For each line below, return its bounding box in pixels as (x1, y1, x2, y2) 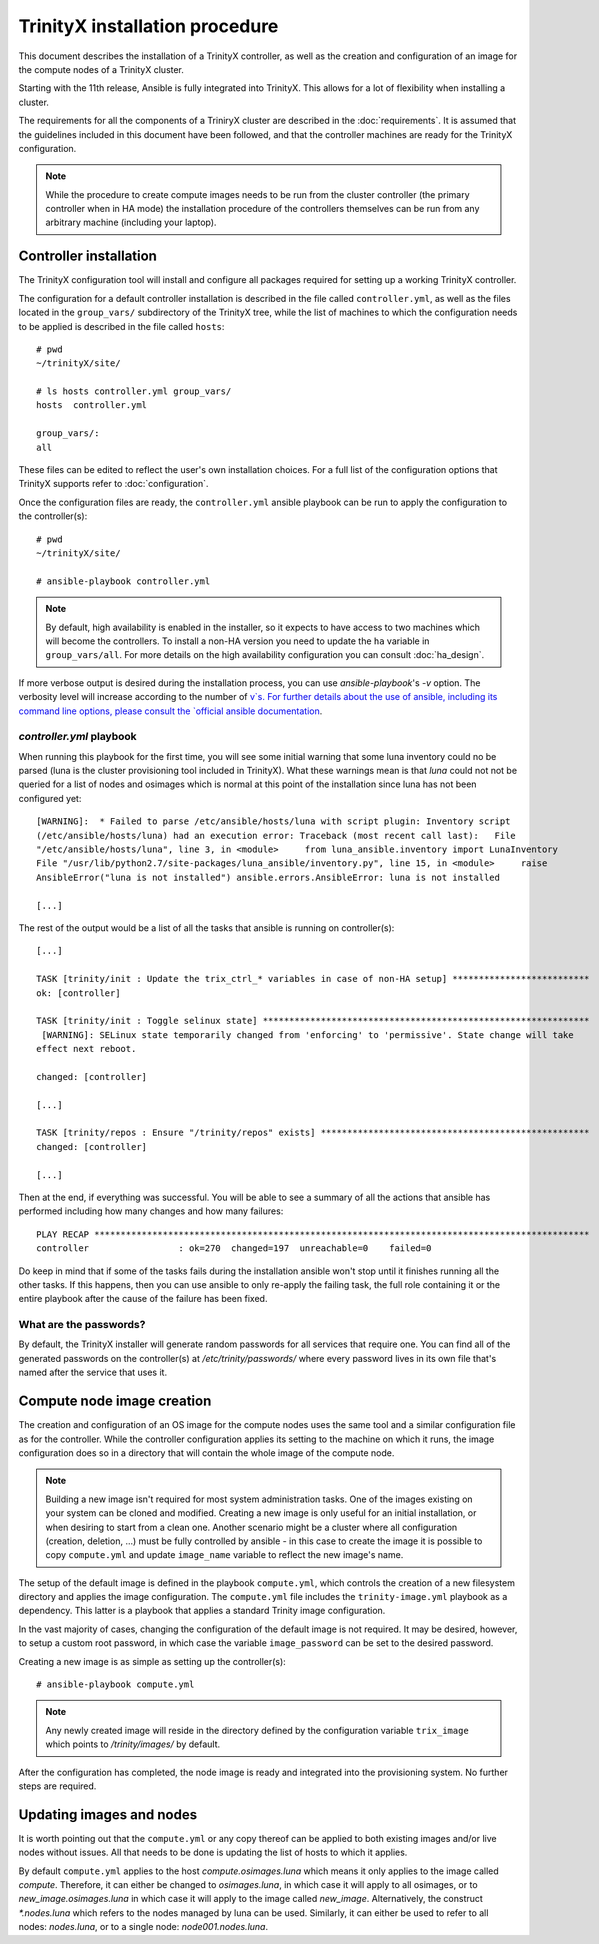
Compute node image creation (18, 1393, 212, 1410)
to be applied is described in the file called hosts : (18, 320, 225, 332)
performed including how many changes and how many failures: (18, 1205, 284, 1217)
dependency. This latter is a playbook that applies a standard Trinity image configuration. (18, 1605, 386, 1617)
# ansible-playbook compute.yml (36, 1679, 195, 1690)
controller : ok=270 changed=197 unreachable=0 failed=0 (36, 1243, 432, 1254)
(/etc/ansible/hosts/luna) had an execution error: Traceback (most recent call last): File (36, 830, 517, 841)
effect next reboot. (36, 1043, 137, 1055)
